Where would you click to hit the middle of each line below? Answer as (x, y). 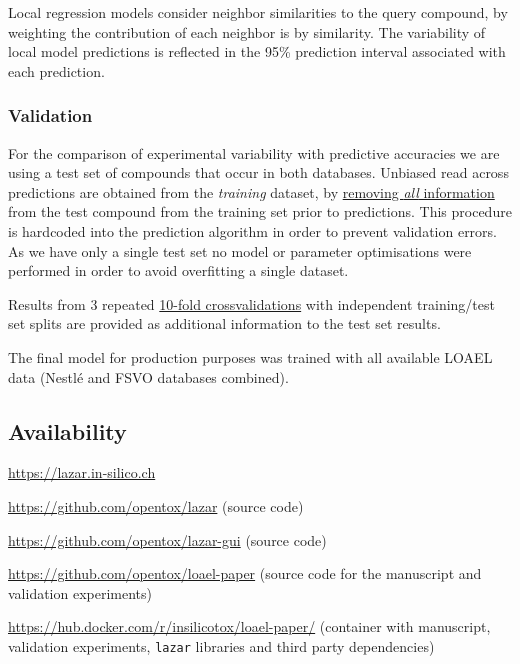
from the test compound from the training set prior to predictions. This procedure (260, 211)
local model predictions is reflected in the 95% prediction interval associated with (257, 51)
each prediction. (56, 70)
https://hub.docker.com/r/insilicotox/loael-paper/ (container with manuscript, (249, 626)
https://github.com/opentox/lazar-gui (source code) (167, 539)
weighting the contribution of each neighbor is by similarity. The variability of (247, 31)
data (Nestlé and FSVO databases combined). (148, 376)
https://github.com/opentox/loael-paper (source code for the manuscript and (245, 573)
